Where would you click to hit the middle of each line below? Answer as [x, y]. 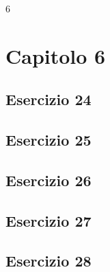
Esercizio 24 [49, 99]
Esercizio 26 [49, 180]
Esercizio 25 [49, 140]
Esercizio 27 [49, 220]
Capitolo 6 [56, 55]
